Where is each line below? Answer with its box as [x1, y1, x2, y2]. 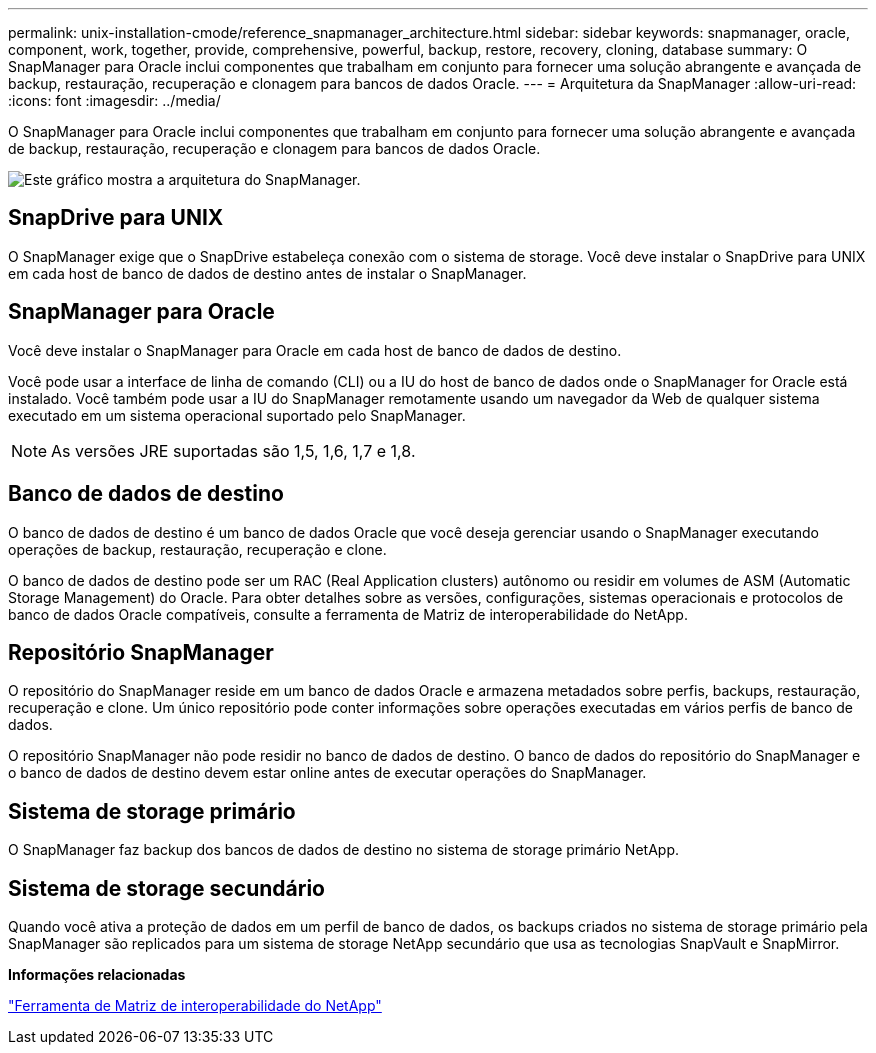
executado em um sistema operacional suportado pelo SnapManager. [8, 406, 466, 424]
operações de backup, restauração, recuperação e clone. [8, 540, 387, 558]
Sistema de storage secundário [8, 875, 325, 901]
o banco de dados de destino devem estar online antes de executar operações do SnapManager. [8, 764, 647, 782]
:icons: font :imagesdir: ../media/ [8, 92, 221, 109]
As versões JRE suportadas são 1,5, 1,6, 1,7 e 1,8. [51, 440, 416, 461]
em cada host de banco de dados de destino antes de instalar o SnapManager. [8, 264, 527, 282]
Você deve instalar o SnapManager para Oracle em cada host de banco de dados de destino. [8, 341, 622, 359]
